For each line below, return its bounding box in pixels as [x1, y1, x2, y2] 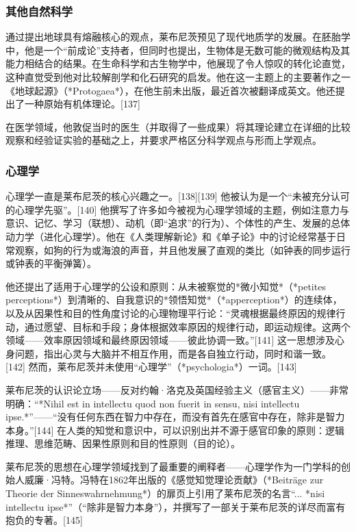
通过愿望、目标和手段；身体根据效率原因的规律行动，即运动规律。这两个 [24, 319, 351, 333]
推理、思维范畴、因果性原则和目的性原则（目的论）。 [5, 436, 240, 451]
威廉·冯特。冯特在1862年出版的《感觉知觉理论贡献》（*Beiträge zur [24, 472, 324, 487]
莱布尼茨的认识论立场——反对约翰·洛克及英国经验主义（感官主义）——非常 [5, 382, 348, 396]
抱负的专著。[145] [5, 513, 83, 527]
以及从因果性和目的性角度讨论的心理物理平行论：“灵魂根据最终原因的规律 [5, 305, 336, 320]
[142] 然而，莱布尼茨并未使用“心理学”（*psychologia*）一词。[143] [5, 359, 297, 374]
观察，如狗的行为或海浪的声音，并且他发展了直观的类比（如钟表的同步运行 [14, 242, 351, 257]
